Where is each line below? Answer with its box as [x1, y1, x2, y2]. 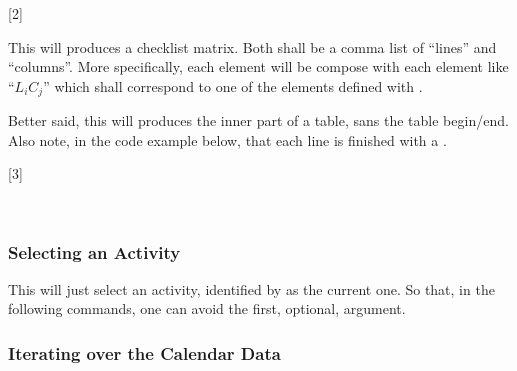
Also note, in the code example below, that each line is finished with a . [8, 129, 447, 150]
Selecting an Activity [8, 239, 181, 264]
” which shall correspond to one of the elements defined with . [43, 75, 423, 96]
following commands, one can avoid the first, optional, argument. [8, 298, 406, 319]
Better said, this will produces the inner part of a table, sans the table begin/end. [8, 110, 509, 131]
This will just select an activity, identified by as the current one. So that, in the [8, 278, 495, 299]
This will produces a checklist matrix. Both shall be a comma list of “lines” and [8, 36, 497, 57]
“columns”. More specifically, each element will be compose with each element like [8, 56, 509, 77]
